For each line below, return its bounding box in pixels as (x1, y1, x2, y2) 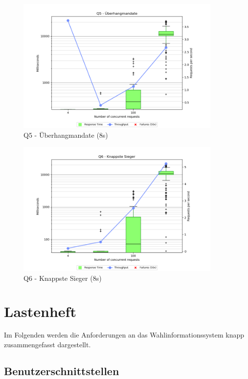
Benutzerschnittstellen (4, 363, 119, 378)
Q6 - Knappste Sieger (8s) (23, 273, 102, 283)
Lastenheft (4, 301, 76, 321)
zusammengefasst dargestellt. (4, 339, 91, 349)
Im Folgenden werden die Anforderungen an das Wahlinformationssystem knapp (4, 330, 245, 340)
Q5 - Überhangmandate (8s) (23, 129, 108, 140)
